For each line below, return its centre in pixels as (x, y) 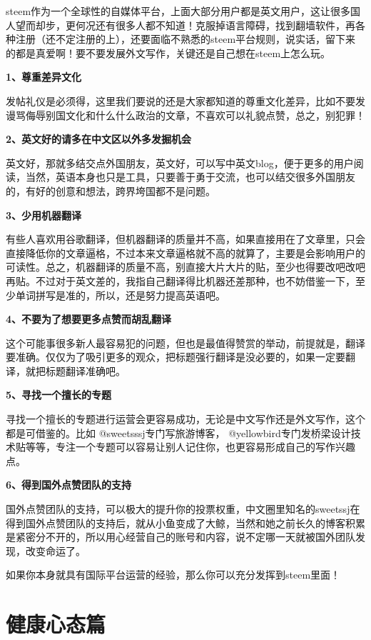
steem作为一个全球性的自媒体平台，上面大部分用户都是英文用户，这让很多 (178, 11)
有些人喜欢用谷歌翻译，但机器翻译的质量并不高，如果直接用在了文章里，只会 (185, 239)
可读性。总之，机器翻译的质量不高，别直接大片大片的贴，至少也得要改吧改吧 (185, 267)
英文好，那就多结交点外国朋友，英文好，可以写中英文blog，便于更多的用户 (180, 162)
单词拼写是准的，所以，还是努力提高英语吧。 (120, 295)
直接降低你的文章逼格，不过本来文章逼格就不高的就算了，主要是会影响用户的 (185, 252)
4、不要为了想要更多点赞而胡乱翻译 (89, 319)
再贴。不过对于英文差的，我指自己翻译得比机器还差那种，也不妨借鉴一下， (181, 280)
